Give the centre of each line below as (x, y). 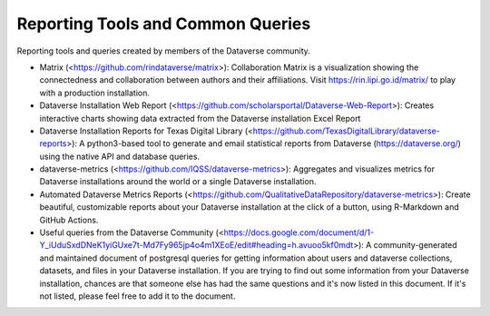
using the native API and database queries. (119, 156)
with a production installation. (94, 93)
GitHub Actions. (69, 220)
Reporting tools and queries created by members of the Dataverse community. (163, 51)
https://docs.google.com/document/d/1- (299, 232)
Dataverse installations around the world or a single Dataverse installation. (178, 182)
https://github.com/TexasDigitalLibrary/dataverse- (346, 131)
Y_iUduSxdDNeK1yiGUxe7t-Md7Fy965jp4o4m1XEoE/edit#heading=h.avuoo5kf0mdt (196, 245)
